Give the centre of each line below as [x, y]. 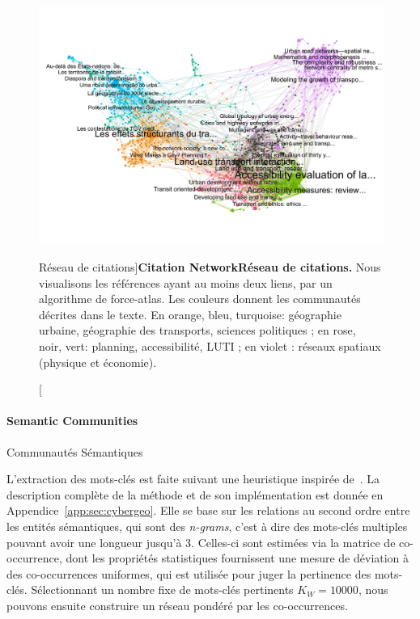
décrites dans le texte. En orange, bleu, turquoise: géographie [190, 314]
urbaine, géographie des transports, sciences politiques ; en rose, [197, 330]
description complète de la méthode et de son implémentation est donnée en [195, 494]
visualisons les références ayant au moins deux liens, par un [186, 282]
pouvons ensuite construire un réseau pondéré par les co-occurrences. [177, 605]
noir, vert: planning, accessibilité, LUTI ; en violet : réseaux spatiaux [210, 345]
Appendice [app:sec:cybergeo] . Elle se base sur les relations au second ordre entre [208, 510]
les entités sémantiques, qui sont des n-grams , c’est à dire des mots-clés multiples [207, 526]
